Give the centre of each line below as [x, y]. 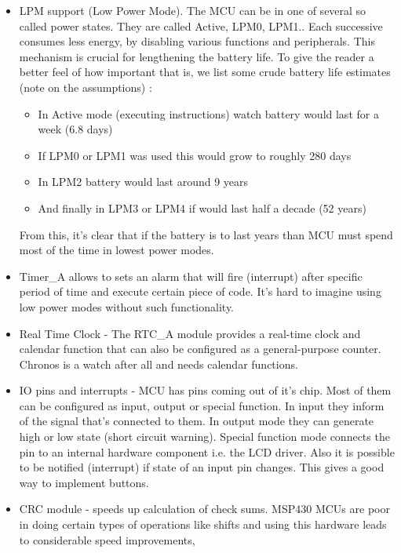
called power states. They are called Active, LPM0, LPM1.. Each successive [201, 25]
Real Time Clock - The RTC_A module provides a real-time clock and [190, 333]
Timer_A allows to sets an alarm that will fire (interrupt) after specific [191, 276]
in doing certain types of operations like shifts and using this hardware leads [203, 524]
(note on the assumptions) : [86, 87]
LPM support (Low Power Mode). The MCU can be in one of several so [193, 10]
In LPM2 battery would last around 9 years [143, 182]
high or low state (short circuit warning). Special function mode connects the [204, 437]
